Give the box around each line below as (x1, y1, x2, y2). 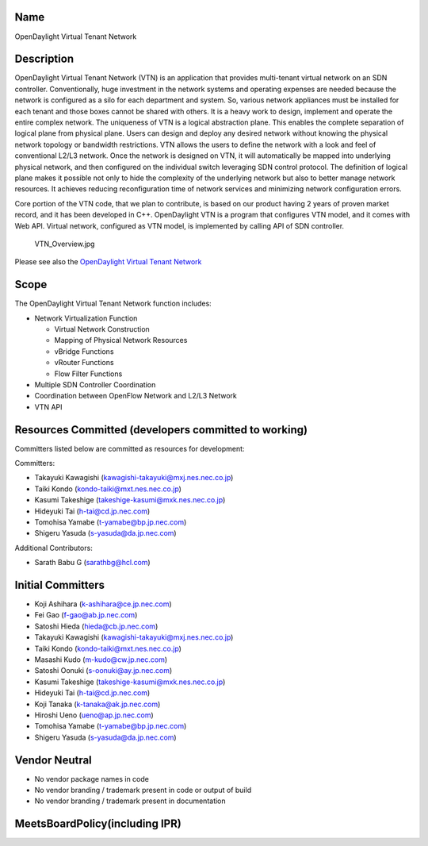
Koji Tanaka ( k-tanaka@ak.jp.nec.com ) (34, 699, 161, 709)
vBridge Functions (54, 346, 114, 356)
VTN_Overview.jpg (34, 239, 95, 248)
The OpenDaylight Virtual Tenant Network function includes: (14, 298, 212, 309)
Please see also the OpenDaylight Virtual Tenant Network (14, 257, 202, 267)
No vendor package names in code (34, 774, 150, 783)
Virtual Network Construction (54, 324, 150, 333)
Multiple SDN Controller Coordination (34, 379, 156, 389)
